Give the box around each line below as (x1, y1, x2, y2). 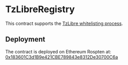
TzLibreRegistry (5, 4, 75, 15)
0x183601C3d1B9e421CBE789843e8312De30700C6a (5, 54, 118, 60)
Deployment (5, 35, 46, 44)
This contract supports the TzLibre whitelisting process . (5, 20, 123, 26)
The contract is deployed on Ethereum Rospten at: (5, 48, 112, 54)
